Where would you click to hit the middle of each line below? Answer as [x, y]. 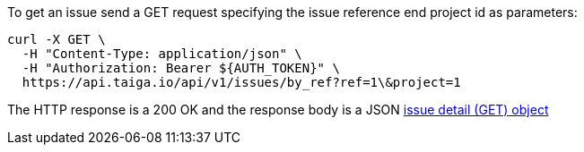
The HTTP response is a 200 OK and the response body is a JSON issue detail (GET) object [278, 110]
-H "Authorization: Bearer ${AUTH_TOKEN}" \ [181, 68]
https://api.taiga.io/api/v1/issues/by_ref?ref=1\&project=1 [241, 82]
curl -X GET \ [57, 39]
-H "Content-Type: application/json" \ [162, 54]
